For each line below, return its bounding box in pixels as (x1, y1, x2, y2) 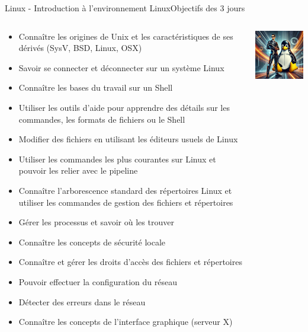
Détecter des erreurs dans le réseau (18, 295, 146, 308)
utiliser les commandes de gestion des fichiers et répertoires (18, 196, 233, 208)
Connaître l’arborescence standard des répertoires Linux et (18, 184, 232, 196)
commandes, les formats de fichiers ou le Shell (18, 113, 185, 125)
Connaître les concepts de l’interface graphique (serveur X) (18, 315, 233, 328)
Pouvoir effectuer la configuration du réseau (18, 275, 178, 288)
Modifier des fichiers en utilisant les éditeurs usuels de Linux (18, 133, 238, 145)
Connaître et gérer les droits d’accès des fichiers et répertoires (18, 256, 242, 268)
